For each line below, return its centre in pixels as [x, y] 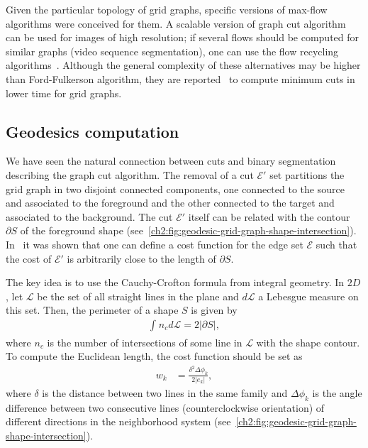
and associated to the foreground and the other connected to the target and [170, 203]
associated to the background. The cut [89, 216]
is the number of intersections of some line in [145, 342]
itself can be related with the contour [269, 216]
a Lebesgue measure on [308, 296]
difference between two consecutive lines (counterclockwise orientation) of [165, 407]
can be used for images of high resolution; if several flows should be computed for [183, 37]
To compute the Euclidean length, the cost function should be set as [154, 356]
